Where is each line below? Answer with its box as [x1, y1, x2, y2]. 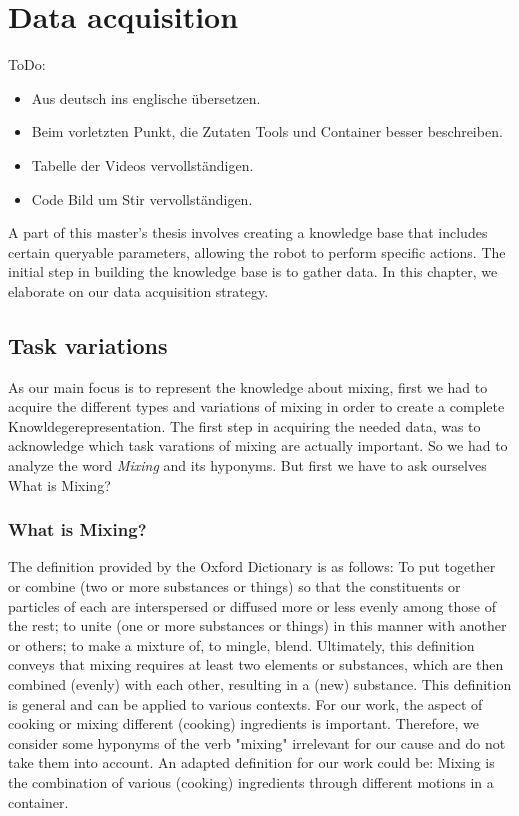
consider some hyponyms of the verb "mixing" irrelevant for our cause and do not [8, 732, 506, 753]
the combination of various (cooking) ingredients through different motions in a [8, 771, 494, 792]
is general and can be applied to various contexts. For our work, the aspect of [8, 693, 483, 714]
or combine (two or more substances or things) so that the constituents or [8, 576, 461, 597]
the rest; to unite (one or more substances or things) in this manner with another [8, 615, 507, 636]
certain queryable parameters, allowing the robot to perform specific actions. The [8, 241, 506, 262]
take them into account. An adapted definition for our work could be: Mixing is [8, 752, 495, 773]
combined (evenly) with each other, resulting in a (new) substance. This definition [8, 674, 512, 695]
